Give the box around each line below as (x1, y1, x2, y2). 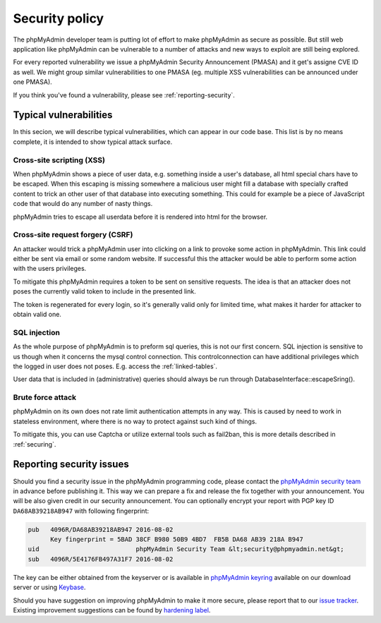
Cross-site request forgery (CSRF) (13, 230, 133, 240)
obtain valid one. (13, 310, 61, 318)
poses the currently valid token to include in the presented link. (13, 287, 197, 296)
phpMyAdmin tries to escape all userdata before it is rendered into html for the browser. (13, 212, 268, 221)
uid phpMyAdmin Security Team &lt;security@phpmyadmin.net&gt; (28, 545, 345, 553)
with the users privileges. (13, 265, 87, 273)
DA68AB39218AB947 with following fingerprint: (13, 507, 150, 515)
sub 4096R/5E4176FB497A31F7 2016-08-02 (28, 555, 174, 563)
